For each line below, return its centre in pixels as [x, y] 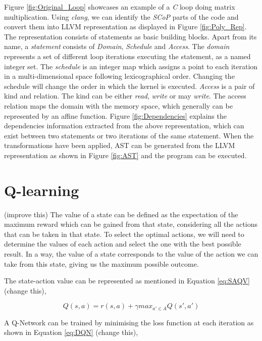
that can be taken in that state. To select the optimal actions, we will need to [124, 234]
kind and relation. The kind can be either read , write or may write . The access [125, 96]
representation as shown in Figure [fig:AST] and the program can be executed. [125, 155]
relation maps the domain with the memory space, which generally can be [118, 105]
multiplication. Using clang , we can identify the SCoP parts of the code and [121, 16]
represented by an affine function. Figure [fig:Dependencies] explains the [115, 115]
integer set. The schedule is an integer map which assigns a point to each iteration [131, 66]
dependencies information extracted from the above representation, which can [124, 126]
